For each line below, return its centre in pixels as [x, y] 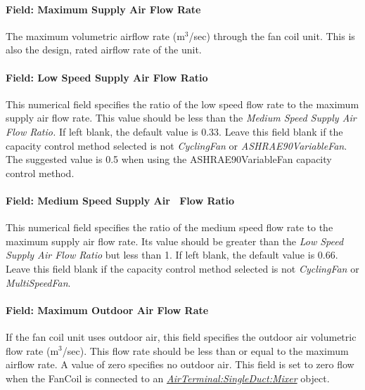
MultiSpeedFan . [38, 282]
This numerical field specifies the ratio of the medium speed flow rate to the [169, 227]
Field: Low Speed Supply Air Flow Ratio [107, 77]
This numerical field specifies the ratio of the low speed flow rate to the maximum [182, 104]
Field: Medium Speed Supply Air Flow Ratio [120, 200]
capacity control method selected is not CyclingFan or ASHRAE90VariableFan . [177, 145]
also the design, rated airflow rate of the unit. [104, 50]
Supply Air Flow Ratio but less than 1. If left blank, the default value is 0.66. [172, 255]
